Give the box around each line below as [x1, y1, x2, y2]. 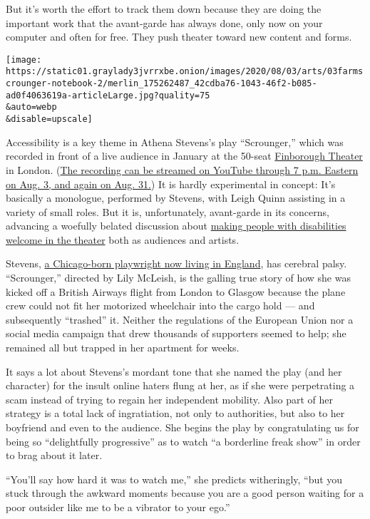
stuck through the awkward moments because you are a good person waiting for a [6, 485, 364, 500]
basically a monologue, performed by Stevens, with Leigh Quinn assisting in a [6, 190, 346, 205]
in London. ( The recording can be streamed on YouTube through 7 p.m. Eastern [6, 162, 359, 177]
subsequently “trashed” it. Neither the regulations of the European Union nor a [6, 312, 354, 327]
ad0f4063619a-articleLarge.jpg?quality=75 [6, 90, 210, 101]
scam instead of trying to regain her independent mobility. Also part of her [6, 391, 333, 406]
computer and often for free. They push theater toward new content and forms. [6, 29, 352, 44]
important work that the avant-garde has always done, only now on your [6, 15, 323, 30]
